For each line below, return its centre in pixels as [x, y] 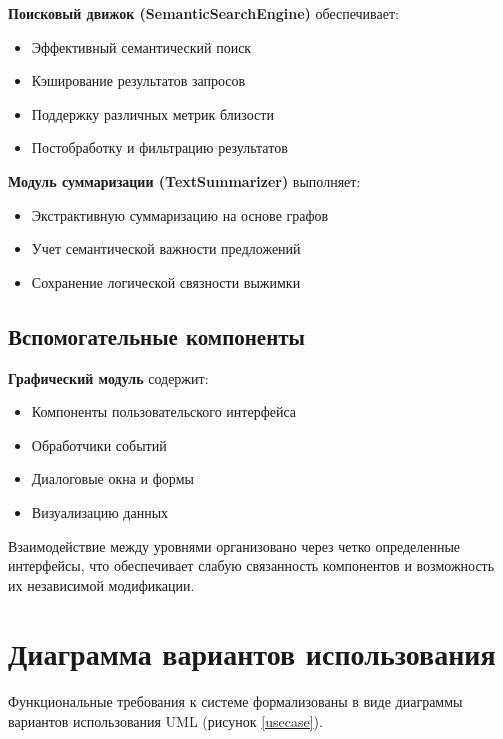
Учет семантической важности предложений [166, 248]
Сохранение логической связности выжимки [166, 281]
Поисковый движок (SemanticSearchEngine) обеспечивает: [203, 13]
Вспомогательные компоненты [156, 335]
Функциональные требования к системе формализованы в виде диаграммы [235, 701]
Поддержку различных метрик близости [152, 113]
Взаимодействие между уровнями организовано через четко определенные [234, 545]
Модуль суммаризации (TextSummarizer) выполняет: [184, 180]
